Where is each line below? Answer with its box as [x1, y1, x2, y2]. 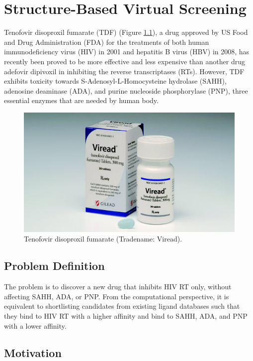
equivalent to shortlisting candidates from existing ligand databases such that [4, 301, 240, 311]
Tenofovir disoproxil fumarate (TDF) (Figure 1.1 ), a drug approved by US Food [4, 27, 248, 37]
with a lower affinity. [4, 320, 67, 331]
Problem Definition [4, 258, 105, 273]
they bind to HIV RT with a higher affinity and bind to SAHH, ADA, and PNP [4, 311, 248, 321]
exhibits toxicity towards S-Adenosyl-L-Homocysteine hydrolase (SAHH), [4, 76, 227, 86]
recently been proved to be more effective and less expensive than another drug [4, 56, 245, 66]
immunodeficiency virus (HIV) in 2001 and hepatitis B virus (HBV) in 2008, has [4, 46, 250, 57]
